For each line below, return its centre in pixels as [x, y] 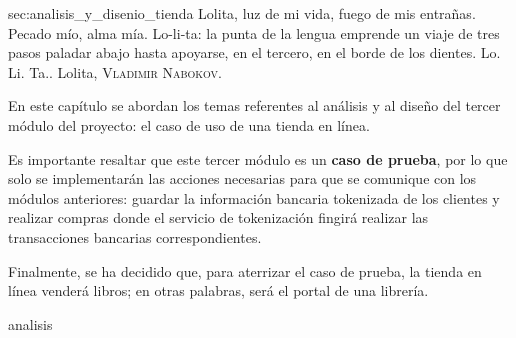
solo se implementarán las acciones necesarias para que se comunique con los [242, 178]
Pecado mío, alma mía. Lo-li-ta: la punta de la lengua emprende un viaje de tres [254, 32]
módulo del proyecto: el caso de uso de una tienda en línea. [189, 124]
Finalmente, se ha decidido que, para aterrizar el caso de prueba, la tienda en [245, 270]
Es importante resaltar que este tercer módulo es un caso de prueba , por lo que [258, 158]
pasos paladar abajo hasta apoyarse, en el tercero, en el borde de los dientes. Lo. [254, 52]
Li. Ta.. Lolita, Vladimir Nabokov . [115, 71]
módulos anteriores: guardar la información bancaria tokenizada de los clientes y [254, 197]
